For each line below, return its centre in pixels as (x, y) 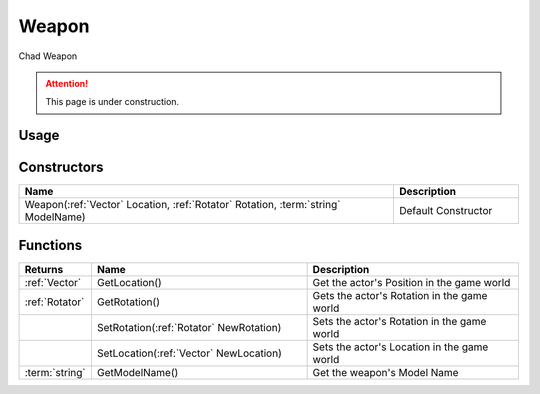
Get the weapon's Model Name (385, 372)
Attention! (67, 83)
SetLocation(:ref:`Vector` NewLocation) (189, 353)
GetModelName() (137, 372)
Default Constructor (445, 211)
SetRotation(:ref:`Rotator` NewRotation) (189, 327)
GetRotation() (128, 302)
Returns (44, 269)
